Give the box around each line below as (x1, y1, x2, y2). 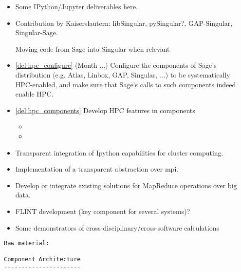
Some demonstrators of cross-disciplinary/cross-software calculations (15, 222, 219, 233)
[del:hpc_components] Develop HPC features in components (15, 105, 195, 115)
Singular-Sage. (15, 27, 58, 38)
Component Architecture (4, 256, 81, 263)
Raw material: (4, 240, 50, 247)
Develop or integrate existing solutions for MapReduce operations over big (15, 180, 237, 190)
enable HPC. (15, 89, 54, 99)
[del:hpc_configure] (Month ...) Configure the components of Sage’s (15, 60, 217, 70)
